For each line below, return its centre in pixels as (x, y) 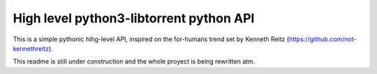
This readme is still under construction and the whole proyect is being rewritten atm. (134, 61)
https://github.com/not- (323, 39)
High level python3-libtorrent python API (134, 18)
